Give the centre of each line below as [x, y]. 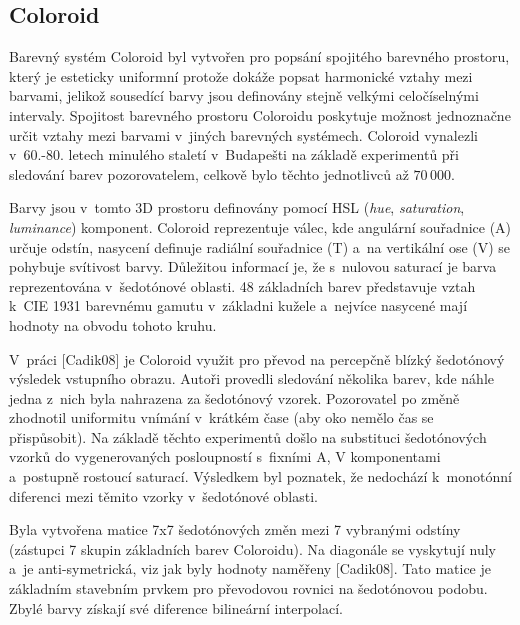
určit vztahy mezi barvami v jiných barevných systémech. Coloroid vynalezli [243, 134]
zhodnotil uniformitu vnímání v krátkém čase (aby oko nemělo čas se [221, 417]
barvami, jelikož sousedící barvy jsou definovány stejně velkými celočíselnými [244, 95]
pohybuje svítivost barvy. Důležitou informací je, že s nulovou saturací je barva [253, 266]
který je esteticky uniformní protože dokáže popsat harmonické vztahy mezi [241, 75]
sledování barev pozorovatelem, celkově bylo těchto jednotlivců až [209, 173]
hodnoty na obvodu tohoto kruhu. [113, 324]
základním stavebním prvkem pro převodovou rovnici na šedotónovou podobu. [248, 588]
